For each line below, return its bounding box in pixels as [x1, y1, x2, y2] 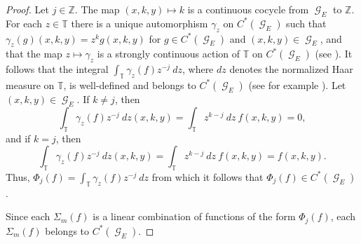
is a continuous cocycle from [187, 2, 309, 16]
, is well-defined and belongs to [63, 77, 196, 92]
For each [6, 15, 42, 30]
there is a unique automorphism [71, 15, 208, 30]
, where [182, 62, 214, 76]
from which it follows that [151, 169, 264, 184]
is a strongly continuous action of [97, 46, 240, 61]
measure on [6, 77, 55, 92]
